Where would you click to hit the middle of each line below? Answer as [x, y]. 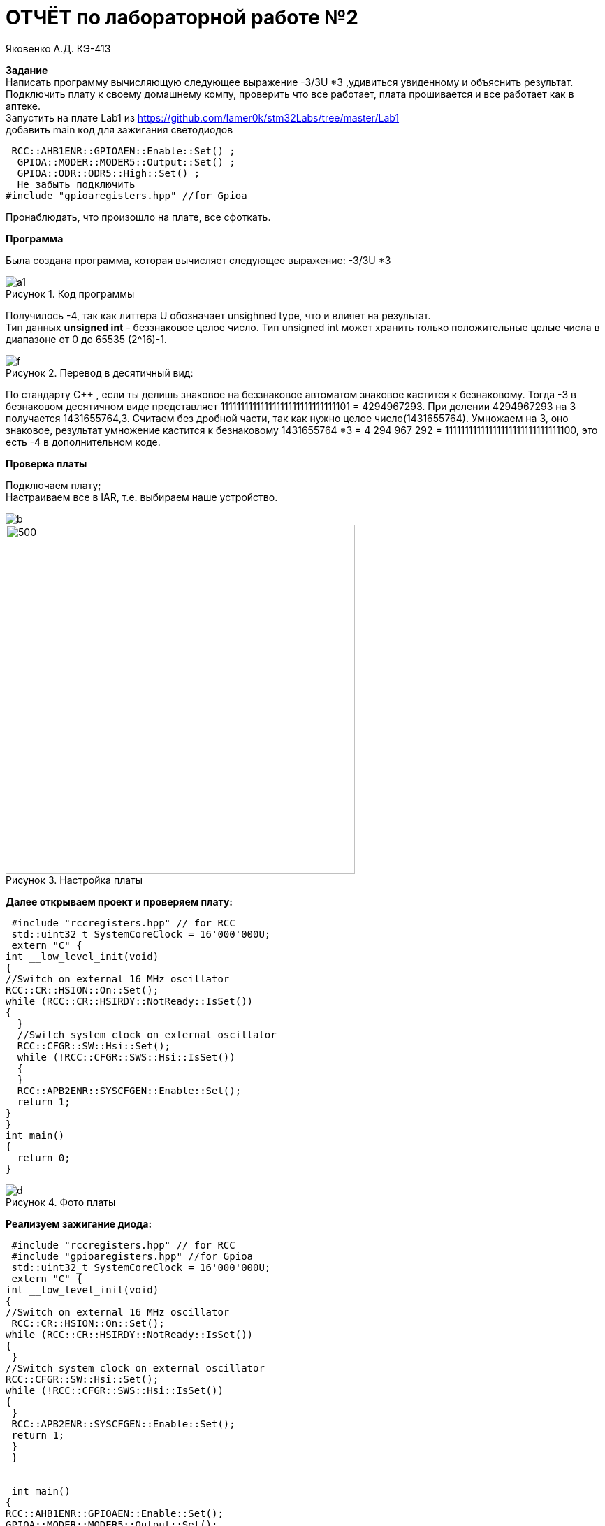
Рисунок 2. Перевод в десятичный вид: [100, 372]
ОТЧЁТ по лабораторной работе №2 [182, 17]
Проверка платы [46, 463]
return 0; [44, 1157]
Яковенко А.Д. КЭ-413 [58, 48]
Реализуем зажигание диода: [79, 1223]
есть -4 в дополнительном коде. [83, 442]
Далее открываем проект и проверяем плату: [119, 901]
